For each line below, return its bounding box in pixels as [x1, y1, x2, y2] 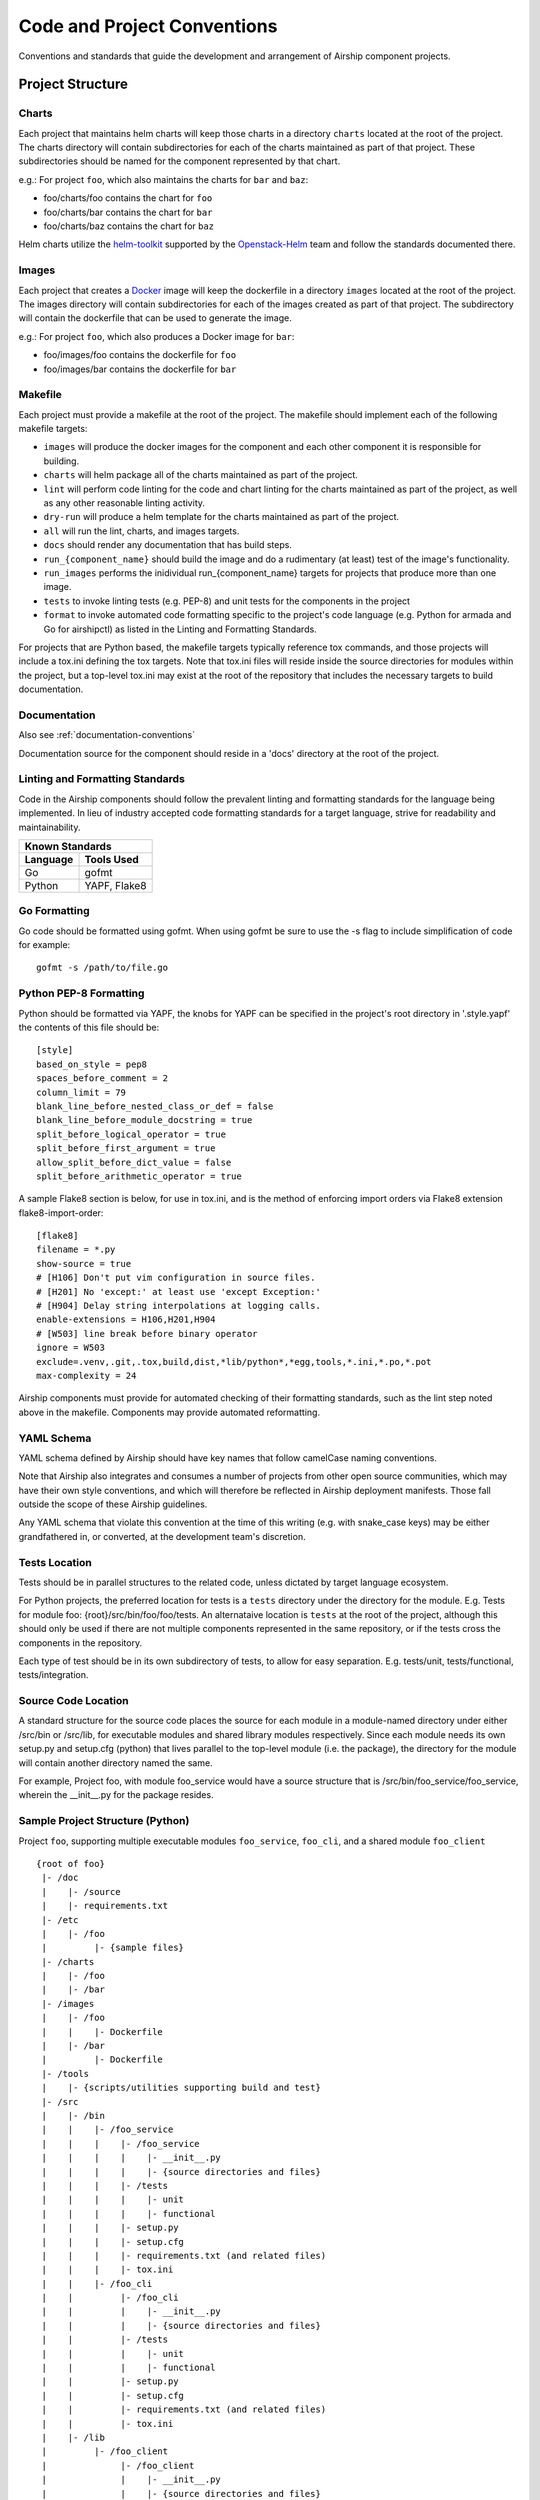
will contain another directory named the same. [18, 1756, 214, 1769]
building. [43, 455, 80, 467]
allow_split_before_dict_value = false [36, 1156, 232, 1168]
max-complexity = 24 [36, 1370, 137, 1381]
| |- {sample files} [41, 1942, 185, 1954]
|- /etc [41, 1914, 79, 1925]
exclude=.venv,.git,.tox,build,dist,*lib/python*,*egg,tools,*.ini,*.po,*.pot [36, 1356, 432, 1367]
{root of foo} [36, 1858, 105, 1869]
